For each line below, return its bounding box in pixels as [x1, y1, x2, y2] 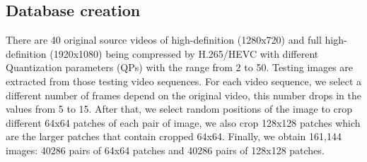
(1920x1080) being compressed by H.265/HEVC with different [49, 46, 319, 61]
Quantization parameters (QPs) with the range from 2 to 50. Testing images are [6, 60, 354, 75]
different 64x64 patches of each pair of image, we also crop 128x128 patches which [6, 115, 361, 130]
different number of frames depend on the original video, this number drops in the [6, 87, 361, 102]
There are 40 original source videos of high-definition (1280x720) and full [6, 32, 322, 47]
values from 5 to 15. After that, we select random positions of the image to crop [6, 101, 353, 116]
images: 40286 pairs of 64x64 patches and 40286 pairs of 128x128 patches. [6, 142, 325, 157]
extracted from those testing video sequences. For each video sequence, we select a [6, 73, 362, 88]
